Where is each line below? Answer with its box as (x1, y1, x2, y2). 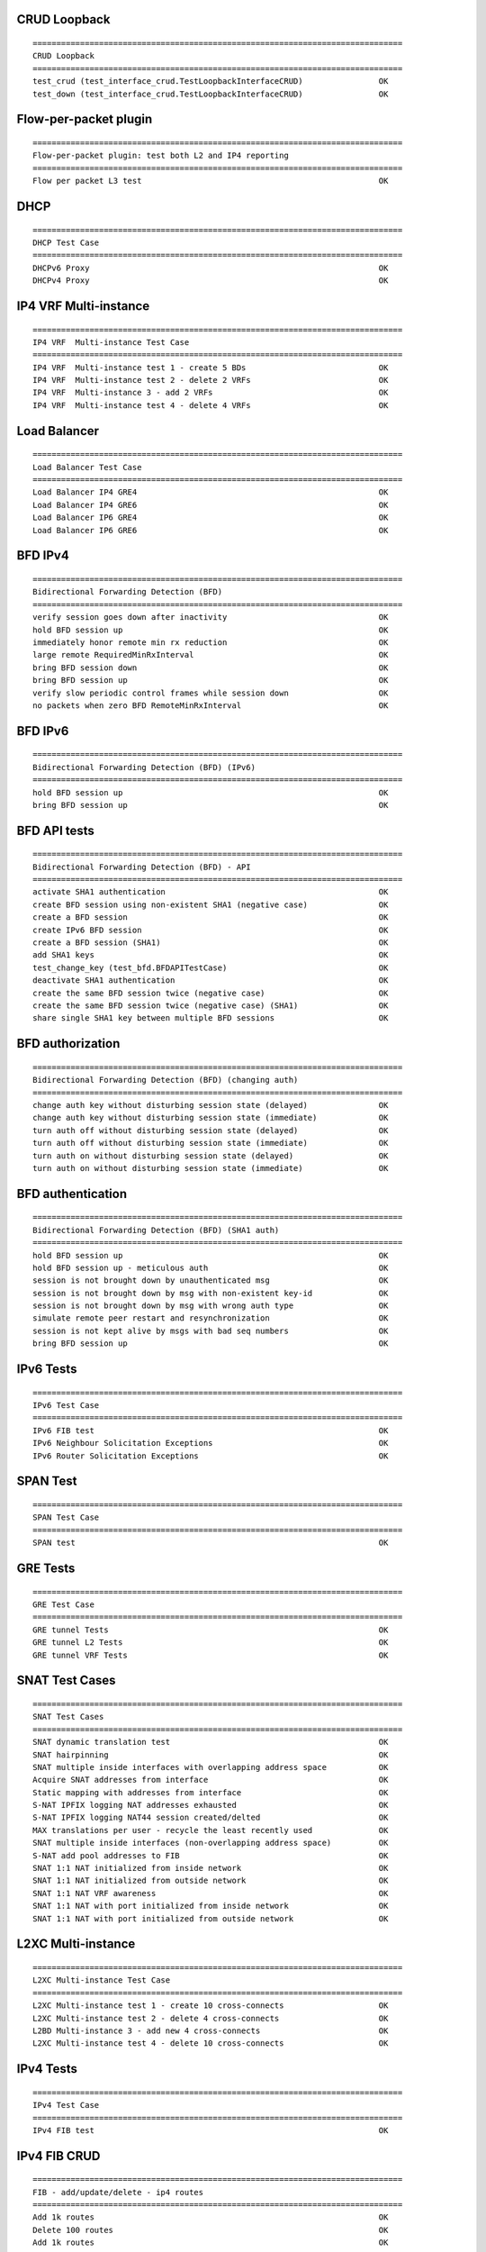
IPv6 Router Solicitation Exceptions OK (32, 1450, 389, 1461)
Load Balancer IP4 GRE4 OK (32, 487, 389, 497)
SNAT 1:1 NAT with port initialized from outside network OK (32, 1913, 389, 1923)
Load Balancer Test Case (32, 462, 142, 472)
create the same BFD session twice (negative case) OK (32, 987, 389, 998)
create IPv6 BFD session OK (32, 924, 389, 935)
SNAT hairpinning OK (32, 1749, 389, 1760)
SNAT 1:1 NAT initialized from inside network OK (32, 1863, 389, 1874)
